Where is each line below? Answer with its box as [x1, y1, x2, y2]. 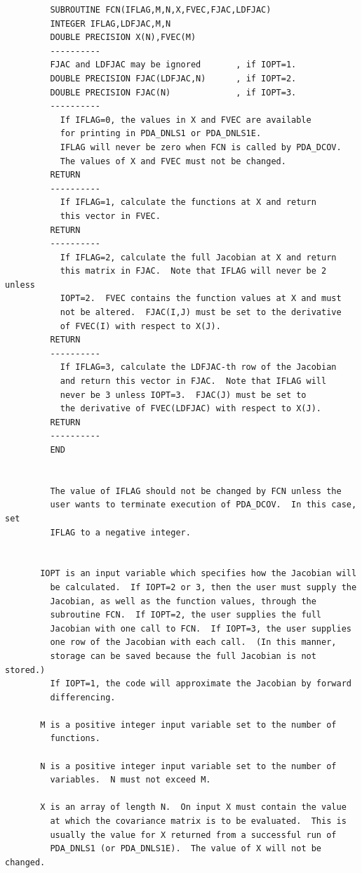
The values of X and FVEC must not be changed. [60, 156, 286, 166]
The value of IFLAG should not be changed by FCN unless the [50, 486, 342, 496]
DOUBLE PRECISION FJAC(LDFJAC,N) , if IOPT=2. [50, 73, 297, 84]
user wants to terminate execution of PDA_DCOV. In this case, [50, 500, 357, 510]
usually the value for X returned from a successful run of [50, 829, 337, 840]
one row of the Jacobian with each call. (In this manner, [50, 637, 337, 648]
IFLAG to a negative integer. [50, 527, 191, 538]
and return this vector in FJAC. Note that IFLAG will [60, 376, 327, 387]
